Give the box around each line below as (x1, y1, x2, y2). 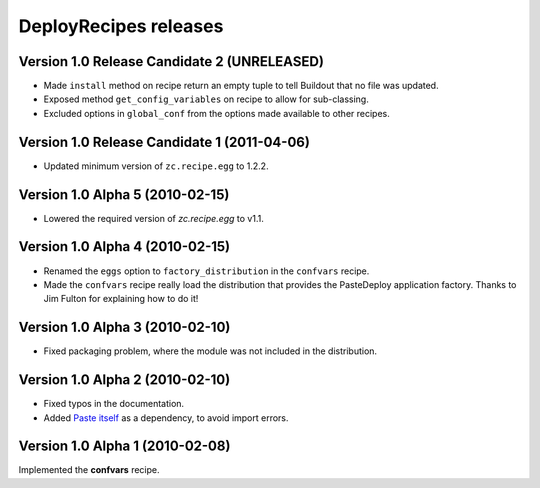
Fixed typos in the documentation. (43, 398, 185, 410)
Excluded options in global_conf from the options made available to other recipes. (43, 107, 390, 119)
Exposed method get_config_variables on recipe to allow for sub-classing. (43, 93, 369, 105)
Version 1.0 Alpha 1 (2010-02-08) (18, 438, 231, 455)
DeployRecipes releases (18, 15, 224, 37)
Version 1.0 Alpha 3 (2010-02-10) (18, 319, 231, 336)
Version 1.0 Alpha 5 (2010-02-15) (18, 186, 230, 203)
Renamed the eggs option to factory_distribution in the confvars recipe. (43, 265, 370, 277)
